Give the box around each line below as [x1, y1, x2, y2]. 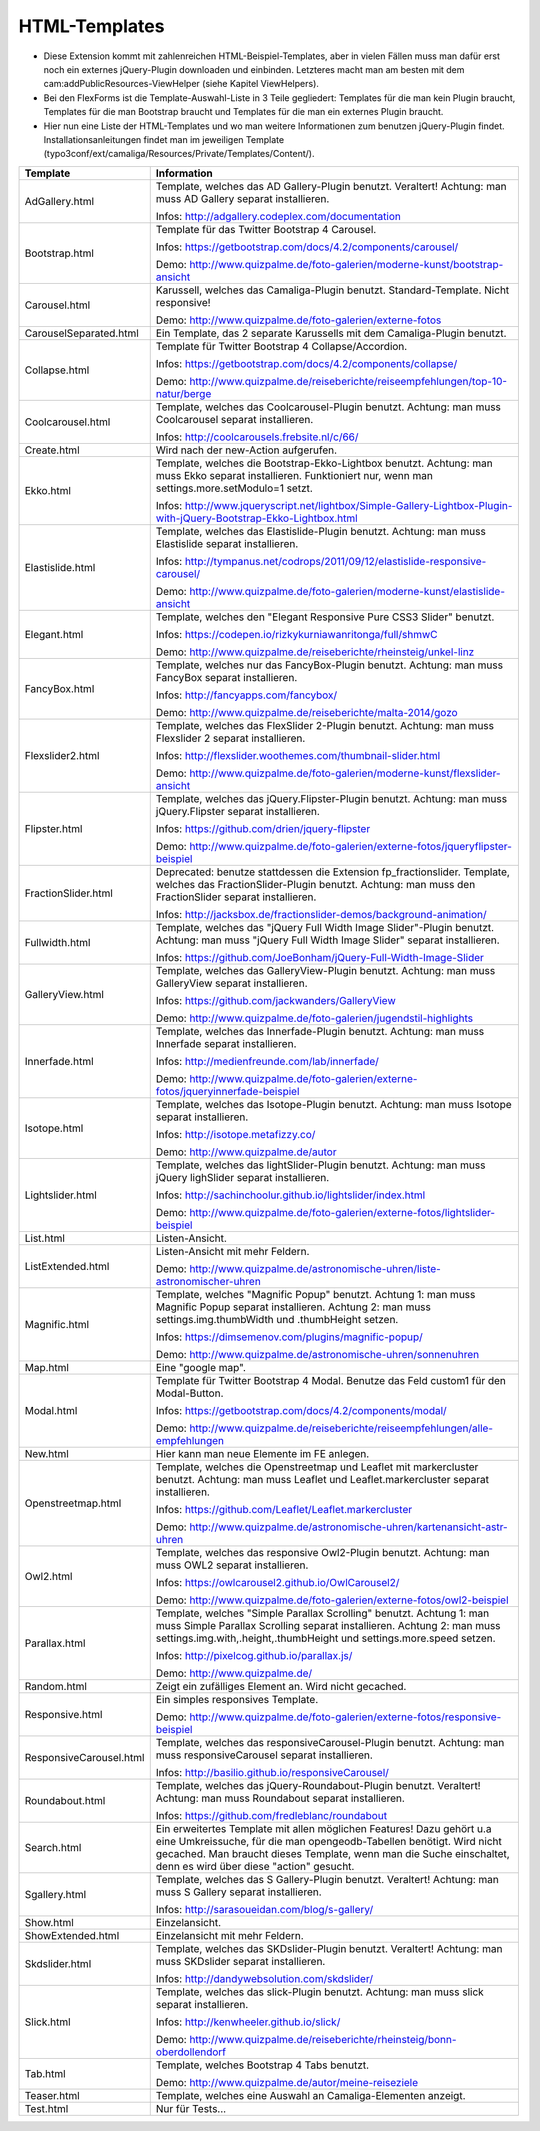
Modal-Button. [155, 1386, 224, 1400]
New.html [24, 1446, 69, 1460]
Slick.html [24, 2015, 71, 2029]
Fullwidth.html [24, 935, 91, 949]
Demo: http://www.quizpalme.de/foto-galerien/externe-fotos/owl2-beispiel [155, 1593, 509, 1607]
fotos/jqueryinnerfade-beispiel [155, 1084, 300, 1098]
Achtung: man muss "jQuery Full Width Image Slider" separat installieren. [155, 933, 500, 947]
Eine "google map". [155, 1360, 247, 1374]
